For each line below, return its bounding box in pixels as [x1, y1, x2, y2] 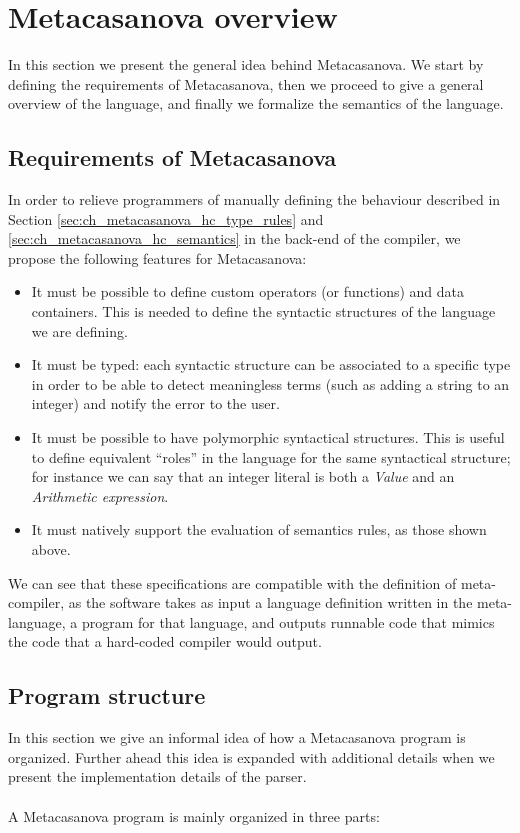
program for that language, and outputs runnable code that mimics [81, 611, 495, 632]
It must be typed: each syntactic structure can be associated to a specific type [31, 354, 511, 375]
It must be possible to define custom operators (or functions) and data [31, 281, 465, 302]
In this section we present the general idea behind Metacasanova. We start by [8, 54, 484, 75]
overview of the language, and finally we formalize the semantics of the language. [8, 93, 504, 114]
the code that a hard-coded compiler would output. [8, 631, 322, 652]
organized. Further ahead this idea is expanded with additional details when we [8, 746, 495, 767]
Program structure [8, 680, 206, 711]
